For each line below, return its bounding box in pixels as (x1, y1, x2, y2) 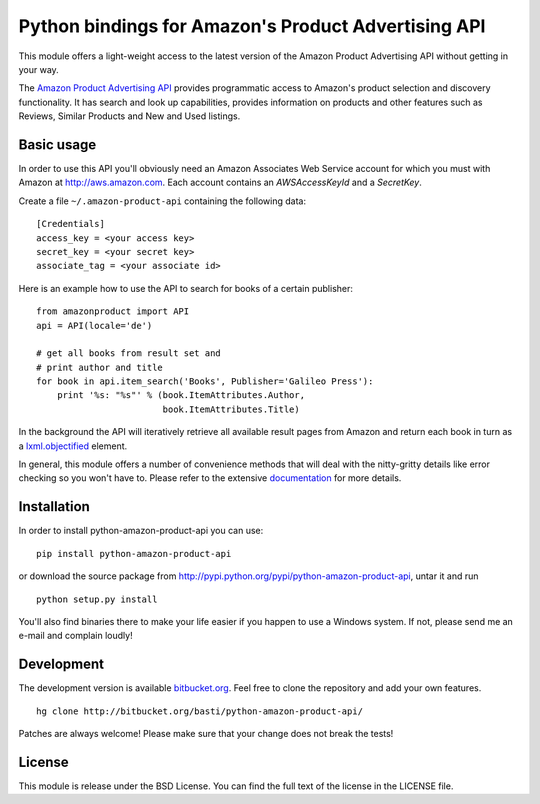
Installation (18, 498, 90, 515)
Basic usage (18, 136, 97, 153)
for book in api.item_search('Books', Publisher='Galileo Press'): (36, 376, 374, 387)
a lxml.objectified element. (18, 440, 128, 452)
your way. (18, 63, 59, 75)
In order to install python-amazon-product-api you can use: (18, 525, 264, 537)
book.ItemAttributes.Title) (162, 403, 300, 415)
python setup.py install (36, 593, 158, 605)
